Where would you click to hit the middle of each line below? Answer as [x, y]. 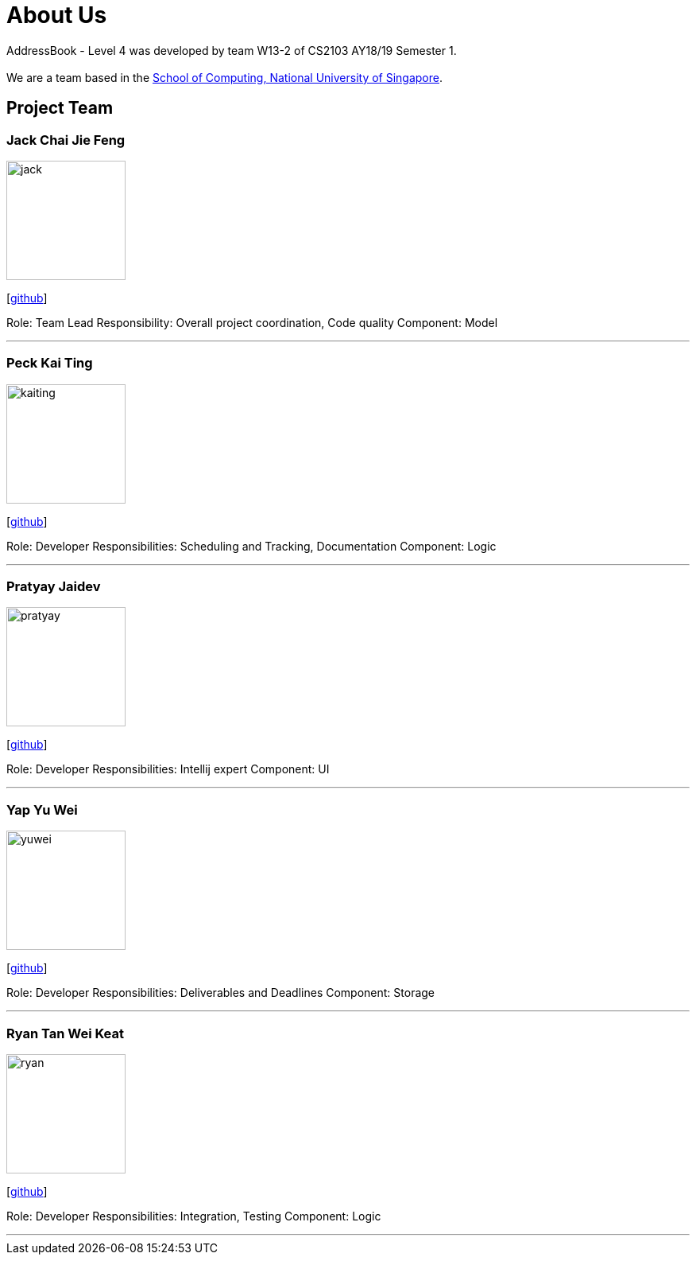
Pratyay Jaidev [54, 587]
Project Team [60, 108]
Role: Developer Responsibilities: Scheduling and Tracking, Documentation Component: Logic [251, 546]
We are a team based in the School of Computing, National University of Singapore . [225, 77]
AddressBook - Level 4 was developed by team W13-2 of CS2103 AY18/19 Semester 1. [232, 50]
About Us [57, 15]
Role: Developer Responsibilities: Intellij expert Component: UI [168, 769]
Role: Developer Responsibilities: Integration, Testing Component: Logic [194, 1216]
